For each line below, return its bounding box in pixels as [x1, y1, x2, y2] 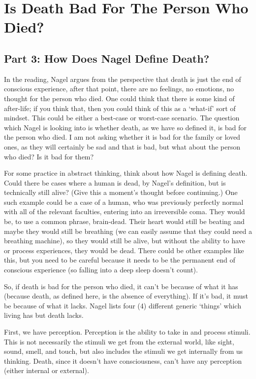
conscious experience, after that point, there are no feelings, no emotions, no [4, 83, 234, 94]
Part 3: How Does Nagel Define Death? [4, 50, 210, 66]
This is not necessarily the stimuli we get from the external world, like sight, [4, 336, 234, 346]
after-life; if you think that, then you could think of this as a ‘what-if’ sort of [4, 103, 236, 113]
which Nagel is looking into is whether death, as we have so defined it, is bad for [4, 122, 247, 132]
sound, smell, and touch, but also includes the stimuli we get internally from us [4, 346, 243, 356]
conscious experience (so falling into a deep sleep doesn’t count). [4, 265, 198, 275]
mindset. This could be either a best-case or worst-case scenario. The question [4, 113, 240, 123]
